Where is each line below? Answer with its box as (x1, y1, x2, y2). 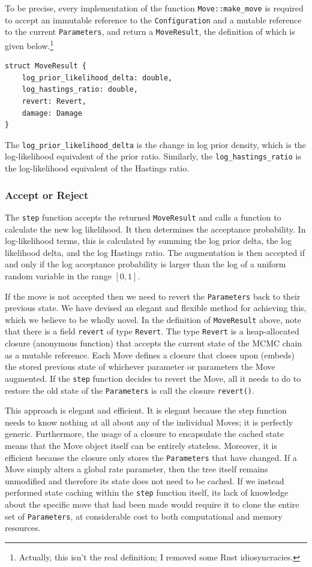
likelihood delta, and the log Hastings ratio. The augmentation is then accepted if (5, 246, 305, 258)
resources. (5, 521, 41, 534)
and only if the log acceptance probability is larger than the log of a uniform (5, 258, 286, 270)
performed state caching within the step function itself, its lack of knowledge (5, 486, 289, 499)
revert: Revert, (22, 97, 87, 105)
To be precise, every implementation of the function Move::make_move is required (5, 2, 304, 14)
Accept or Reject (5, 187, 89, 202)
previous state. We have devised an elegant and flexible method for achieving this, (5, 301, 307, 314)
